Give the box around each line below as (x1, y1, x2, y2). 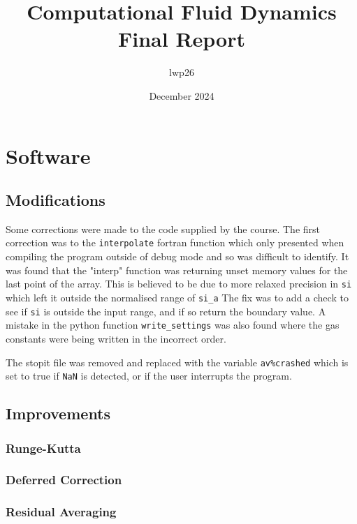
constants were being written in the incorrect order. (6, 331, 226, 345)
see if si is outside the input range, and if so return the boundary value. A (6, 304, 326, 318)
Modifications (6, 189, 105, 211)
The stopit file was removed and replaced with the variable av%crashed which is (6, 354, 349, 369)
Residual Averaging (6, 503, 117, 521)
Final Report (117, 24, 245, 53)
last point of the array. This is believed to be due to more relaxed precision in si (6, 276, 352, 291)
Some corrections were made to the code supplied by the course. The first (6, 221, 321, 236)
